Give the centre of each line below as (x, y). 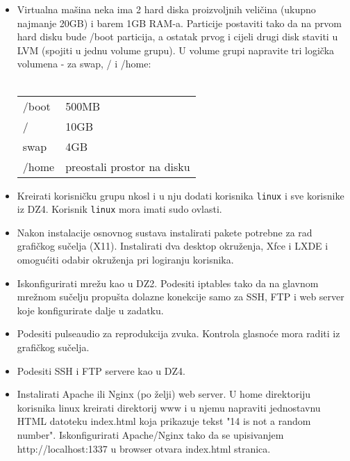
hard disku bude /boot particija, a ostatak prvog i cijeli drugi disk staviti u (177, 37)
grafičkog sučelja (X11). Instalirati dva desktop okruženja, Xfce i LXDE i (173, 246)
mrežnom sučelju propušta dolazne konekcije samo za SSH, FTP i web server (181, 297)
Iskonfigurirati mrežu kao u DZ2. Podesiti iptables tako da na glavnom (168, 283)
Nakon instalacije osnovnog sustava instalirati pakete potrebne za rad (165, 232)
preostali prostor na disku (128, 166)
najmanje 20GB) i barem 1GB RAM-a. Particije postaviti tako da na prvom (179, 23)
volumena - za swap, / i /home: (84, 64)
